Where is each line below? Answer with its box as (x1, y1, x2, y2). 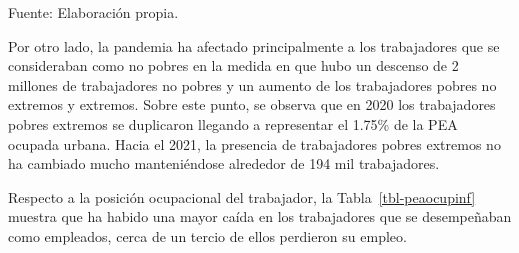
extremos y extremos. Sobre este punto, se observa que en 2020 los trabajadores (8, 94, 496, 115)
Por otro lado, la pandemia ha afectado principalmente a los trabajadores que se (8, 35, 500, 56)
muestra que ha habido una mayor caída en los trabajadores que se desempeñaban (8, 206, 512, 227)
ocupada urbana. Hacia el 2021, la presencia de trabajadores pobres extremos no (8, 133, 501, 154)
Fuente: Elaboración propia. (8, 2, 179, 22)
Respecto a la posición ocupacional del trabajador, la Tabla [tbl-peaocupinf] (8, 186, 476, 207)
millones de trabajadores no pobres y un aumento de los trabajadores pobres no (8, 74, 497, 95)
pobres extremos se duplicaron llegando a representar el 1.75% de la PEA (8, 113, 458, 134)
